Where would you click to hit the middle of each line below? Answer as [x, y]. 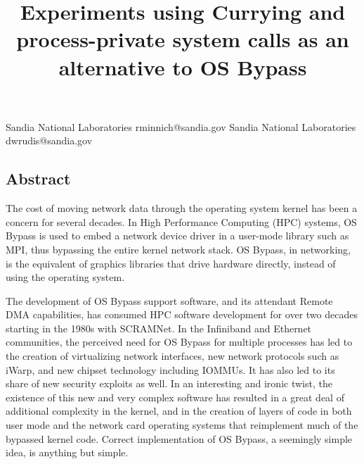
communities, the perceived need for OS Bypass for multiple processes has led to [179, 342]
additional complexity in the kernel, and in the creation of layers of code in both [179, 411]
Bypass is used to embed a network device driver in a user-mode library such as [177, 236]
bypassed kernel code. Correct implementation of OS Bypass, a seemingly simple [179, 438]
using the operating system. [65, 277]
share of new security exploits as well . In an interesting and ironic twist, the [169, 383]
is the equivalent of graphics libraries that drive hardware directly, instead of [171, 263]
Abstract [38, 178]
